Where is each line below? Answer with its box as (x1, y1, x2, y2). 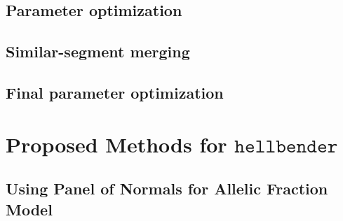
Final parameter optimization (6, 81, 224, 103)
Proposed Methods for (6, 129, 227, 158)
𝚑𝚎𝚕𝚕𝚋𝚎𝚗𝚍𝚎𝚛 (234, 136, 338, 156)
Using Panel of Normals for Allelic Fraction (6, 178, 328, 199)
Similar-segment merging (6, 41, 190, 62)
